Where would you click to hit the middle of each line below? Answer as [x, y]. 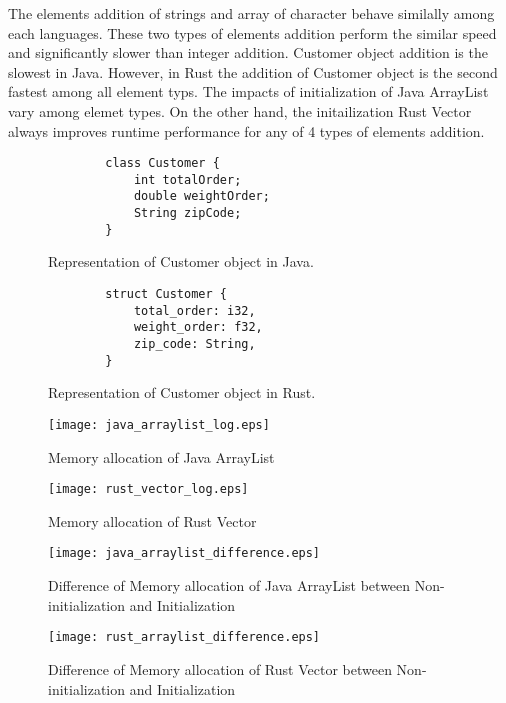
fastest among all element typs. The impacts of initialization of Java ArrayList [248, 91]
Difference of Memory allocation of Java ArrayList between [229, 585]
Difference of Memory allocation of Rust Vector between [220, 668]
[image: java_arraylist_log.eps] [159, 424]
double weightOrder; [201, 196]
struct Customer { [166, 294]
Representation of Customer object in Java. [181, 261]
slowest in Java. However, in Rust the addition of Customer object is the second [253, 71]
